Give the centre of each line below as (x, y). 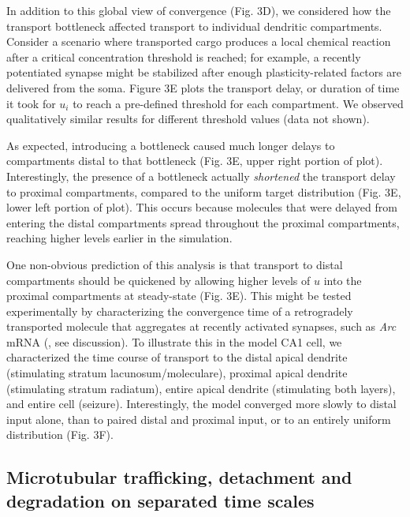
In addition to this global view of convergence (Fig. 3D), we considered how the (199, 10)
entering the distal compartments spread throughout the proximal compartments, (203, 222)
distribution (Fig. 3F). (60, 435)
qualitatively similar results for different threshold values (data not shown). (188, 119)
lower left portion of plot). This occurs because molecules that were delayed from (202, 207)
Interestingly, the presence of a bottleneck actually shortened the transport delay (201, 176)
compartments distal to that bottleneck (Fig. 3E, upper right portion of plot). (195, 161)
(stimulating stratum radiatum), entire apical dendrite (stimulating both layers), (201, 388)
